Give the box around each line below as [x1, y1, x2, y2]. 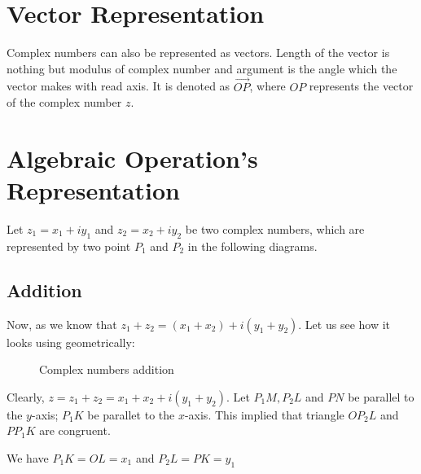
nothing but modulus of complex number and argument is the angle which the [7, 59, 397, 77]
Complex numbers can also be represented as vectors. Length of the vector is [7, 44, 390, 61]
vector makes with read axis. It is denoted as [7, 77, 230, 94]
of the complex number [7, 94, 122, 111]
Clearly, [7, 388, 45, 405]
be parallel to [348, 388, 414, 405]
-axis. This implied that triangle [184, 406, 344, 423]
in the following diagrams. [187, 237, 318, 254]
